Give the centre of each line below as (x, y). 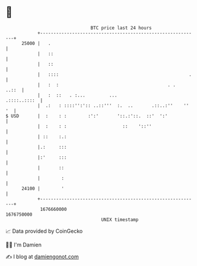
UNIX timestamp (120, 219)
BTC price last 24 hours (121, 28)
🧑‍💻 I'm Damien (24, 245)
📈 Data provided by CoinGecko (44, 231)
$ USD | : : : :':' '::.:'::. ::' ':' (87, 116)
